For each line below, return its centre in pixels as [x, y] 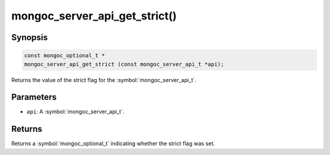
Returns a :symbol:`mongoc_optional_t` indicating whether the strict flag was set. [113, 143]
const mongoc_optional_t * [64, 56]
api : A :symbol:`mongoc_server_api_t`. [75, 112]
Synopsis [30, 37]
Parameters [34, 97]
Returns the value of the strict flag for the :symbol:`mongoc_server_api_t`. [104, 80]
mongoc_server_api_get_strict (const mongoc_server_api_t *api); [124, 64]
